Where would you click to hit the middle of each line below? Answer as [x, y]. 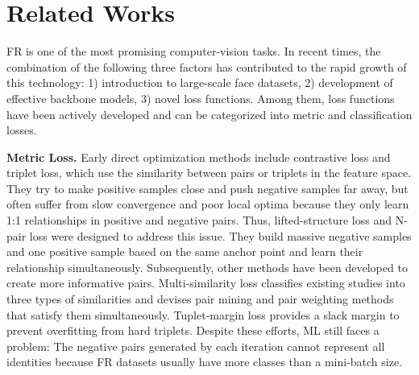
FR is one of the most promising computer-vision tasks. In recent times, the [194, 51]
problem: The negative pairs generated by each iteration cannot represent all [196, 346]
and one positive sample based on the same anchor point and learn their [185, 251]
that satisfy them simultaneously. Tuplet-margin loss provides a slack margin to [203, 314]
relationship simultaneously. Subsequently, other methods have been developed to [207, 267]
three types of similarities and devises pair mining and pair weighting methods [200, 299]
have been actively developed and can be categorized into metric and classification [209, 114]
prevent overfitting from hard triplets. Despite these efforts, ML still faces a [193, 330]
